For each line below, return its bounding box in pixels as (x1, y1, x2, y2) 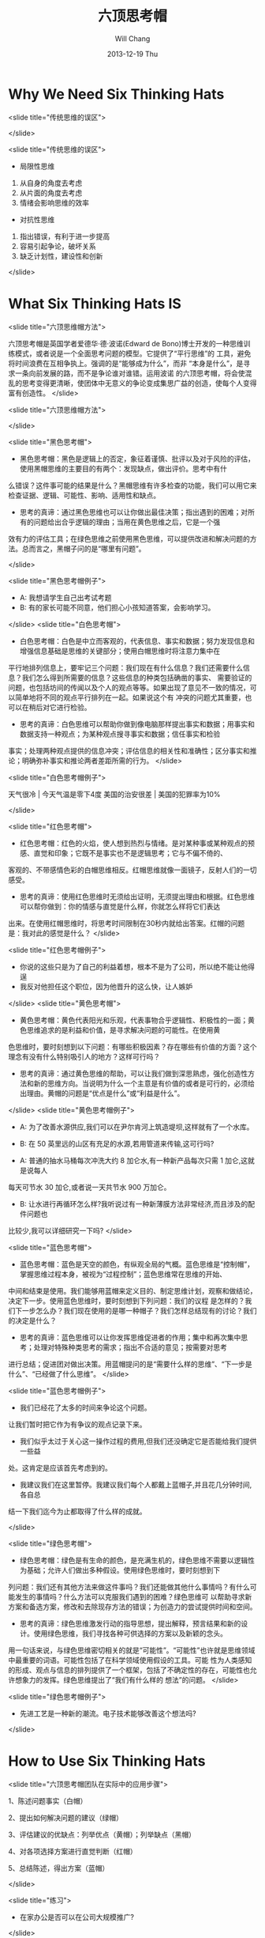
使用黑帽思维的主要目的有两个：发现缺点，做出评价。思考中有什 (19, 463, 227, 473)
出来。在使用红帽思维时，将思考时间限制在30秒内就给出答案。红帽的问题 (8, 918, 245, 927)
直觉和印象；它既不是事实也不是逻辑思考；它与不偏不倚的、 (33, 848, 227, 858)
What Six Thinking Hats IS (8, 294, 181, 312)
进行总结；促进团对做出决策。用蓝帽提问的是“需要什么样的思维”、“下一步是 (8, 1359, 252, 1369)
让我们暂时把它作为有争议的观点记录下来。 (8, 1419, 147, 1429)
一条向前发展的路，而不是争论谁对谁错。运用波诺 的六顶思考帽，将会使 (14, 368, 245, 378)
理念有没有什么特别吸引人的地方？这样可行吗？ (8, 1052, 160, 1061)
